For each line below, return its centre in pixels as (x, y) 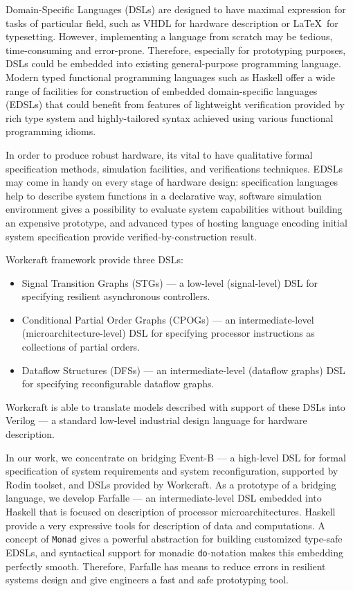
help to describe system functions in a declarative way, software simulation (164, 195)
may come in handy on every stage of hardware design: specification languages (172, 182)
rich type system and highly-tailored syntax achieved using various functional (170, 117)
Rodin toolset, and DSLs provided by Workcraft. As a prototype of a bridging (171, 484)
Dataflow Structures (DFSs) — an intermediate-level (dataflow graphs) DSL (183, 370)
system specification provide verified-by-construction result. (131, 236)
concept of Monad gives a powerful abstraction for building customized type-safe (174, 539)
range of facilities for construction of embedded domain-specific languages (162, 90)
